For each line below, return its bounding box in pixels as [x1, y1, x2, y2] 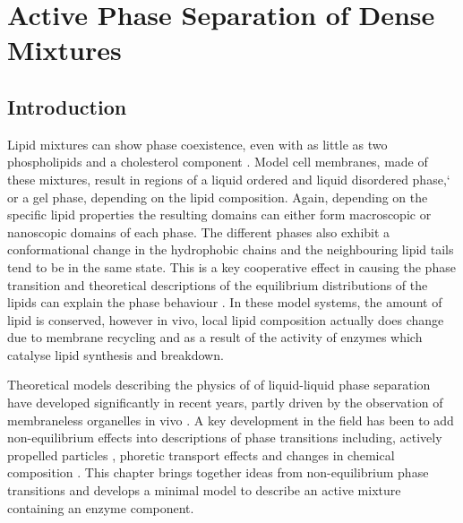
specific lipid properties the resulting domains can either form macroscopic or [7, 205, 432, 224]
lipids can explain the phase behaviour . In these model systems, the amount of [7, 293, 442, 312]
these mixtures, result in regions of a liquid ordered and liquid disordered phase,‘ [7, 169, 450, 188]
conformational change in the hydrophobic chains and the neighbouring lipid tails [7, 240, 454, 259]
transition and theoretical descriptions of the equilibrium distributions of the [7, 275, 428, 294]
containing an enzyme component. [7, 498, 194, 517]
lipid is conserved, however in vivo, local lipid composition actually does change [7, 310, 444, 329]
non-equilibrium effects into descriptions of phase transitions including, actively [7, 428, 442, 447]
